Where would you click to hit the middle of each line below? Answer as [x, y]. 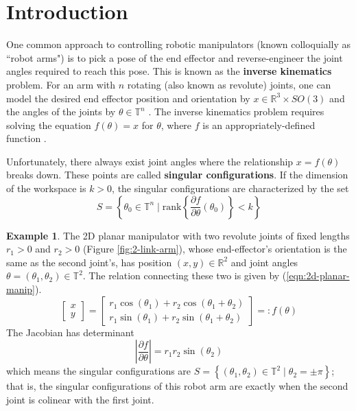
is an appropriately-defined [259, 125]
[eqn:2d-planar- [318, 275]
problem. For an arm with [61, 84]
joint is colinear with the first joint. [80, 399]
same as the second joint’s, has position [89, 262]
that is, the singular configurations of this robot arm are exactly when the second [177, 386]
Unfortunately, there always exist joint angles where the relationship [150, 161]
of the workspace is [46, 188]
